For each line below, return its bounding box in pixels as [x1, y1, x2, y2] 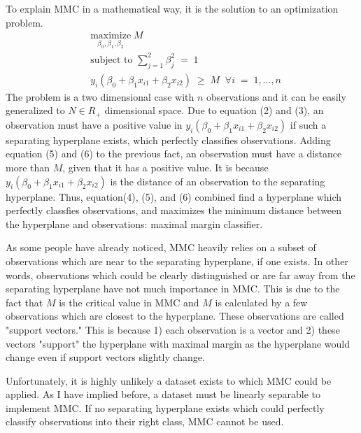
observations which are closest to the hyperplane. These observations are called [6, 308, 344, 323]
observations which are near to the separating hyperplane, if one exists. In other [6, 253, 348, 268]
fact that [6, 294, 43, 309]
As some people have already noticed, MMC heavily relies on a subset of [6, 240, 316, 255]
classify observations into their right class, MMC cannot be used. [6, 414, 284, 429]
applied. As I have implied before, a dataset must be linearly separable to [6, 387, 320, 402]
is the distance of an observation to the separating [110, 173, 325, 188]
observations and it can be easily [206, 89, 346, 104]
